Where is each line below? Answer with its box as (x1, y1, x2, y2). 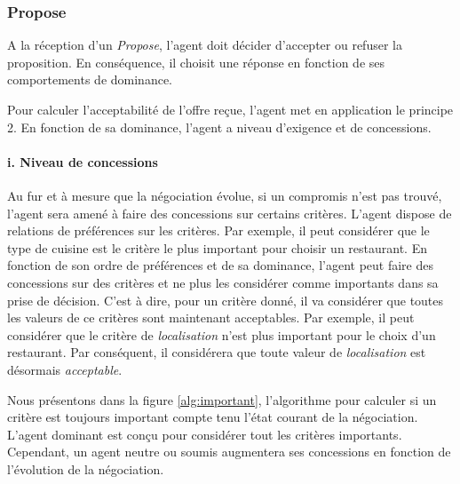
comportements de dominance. (7, 70, 172, 89)
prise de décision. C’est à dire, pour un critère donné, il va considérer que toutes (7, 290, 444, 309)
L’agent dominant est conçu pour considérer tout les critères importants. (7, 424, 402, 443)
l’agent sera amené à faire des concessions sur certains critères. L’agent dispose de (7, 203, 452, 222)
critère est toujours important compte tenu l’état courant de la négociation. (7, 408, 418, 426)
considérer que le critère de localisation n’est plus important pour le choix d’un (7, 325, 436, 344)
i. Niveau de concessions (7, 152, 158, 171)
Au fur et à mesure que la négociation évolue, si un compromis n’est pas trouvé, (7, 186, 442, 204)
